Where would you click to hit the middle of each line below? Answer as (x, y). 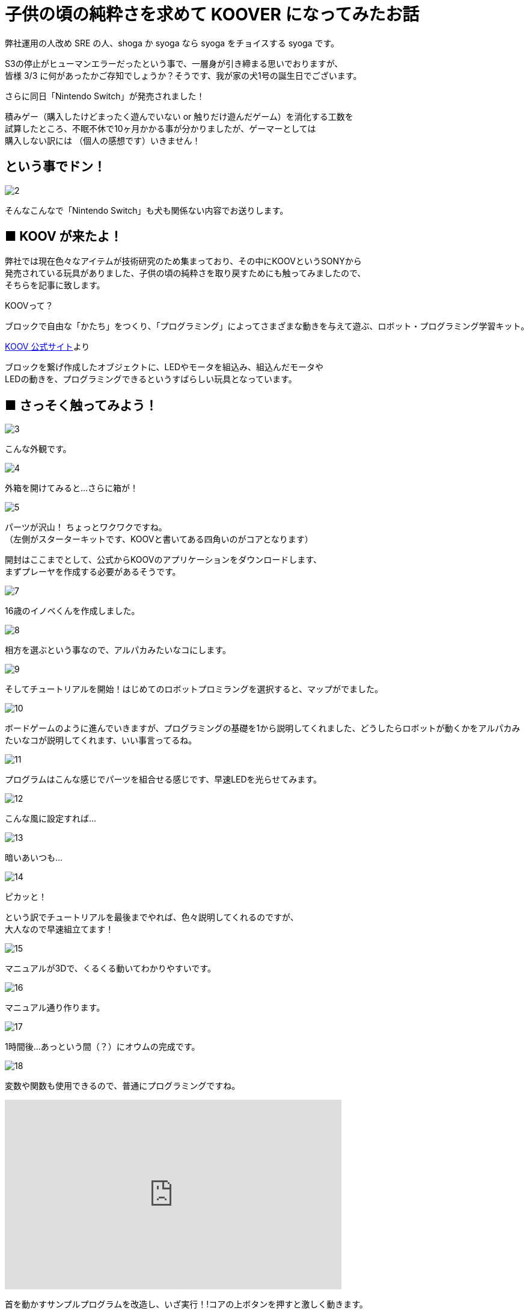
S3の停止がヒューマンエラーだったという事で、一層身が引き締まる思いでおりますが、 (174, 63)
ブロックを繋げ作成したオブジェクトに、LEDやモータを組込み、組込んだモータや (164, 367)
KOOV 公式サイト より (47, 347)
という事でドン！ (55, 167)
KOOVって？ (29, 306)
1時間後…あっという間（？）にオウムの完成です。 (102, 1047)
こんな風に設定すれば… (51, 819)
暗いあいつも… (34, 858)
